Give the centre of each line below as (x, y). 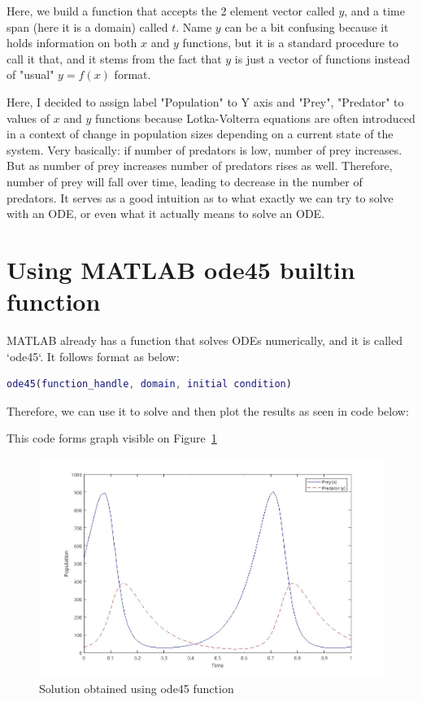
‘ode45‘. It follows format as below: (93, 356)
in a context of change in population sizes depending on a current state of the (200, 134)
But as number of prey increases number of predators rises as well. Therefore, (200, 166)
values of (28, 118)
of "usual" (30, 74)
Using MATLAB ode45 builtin (181, 269)
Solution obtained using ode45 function (137, 689)
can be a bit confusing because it (307, 26)
